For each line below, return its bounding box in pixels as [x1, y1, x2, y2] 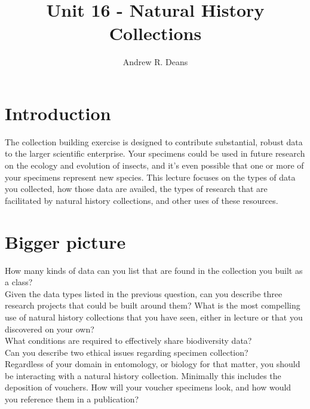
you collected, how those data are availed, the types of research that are [5, 182, 268, 195]
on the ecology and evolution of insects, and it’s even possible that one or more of [5, 159, 304, 172]
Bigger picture [5, 229, 126, 254]
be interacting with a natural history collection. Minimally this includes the [5, 369, 281, 381]
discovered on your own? [5, 322, 94, 335]
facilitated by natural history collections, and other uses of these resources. [5, 194, 278, 206]
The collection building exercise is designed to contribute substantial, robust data [5, 135, 303, 148]
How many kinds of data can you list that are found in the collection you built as [5, 264, 303, 276]
